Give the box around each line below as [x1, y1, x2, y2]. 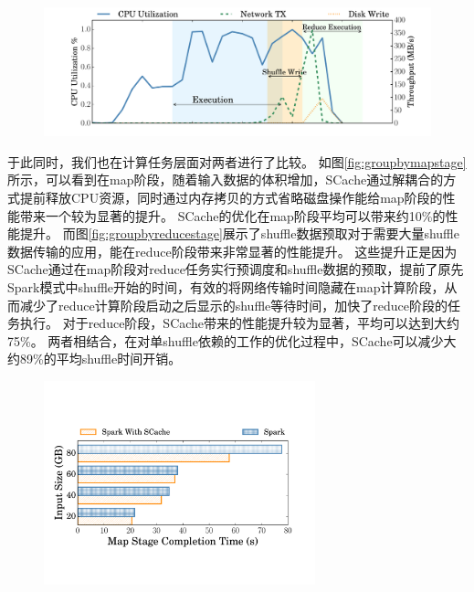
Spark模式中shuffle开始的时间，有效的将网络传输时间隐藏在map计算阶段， [7, 277, 445, 296]
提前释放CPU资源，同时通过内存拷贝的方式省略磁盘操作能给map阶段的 [19, 187, 443, 206]
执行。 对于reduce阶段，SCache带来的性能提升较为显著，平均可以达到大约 [19, 313, 460, 333]
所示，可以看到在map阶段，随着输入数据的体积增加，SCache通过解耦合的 [7, 170, 444, 189]
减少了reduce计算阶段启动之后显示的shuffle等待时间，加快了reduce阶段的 [19, 295, 448, 314]
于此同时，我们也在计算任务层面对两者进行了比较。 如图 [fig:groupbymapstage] [7, 152, 467, 171]
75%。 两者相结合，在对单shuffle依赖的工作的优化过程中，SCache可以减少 [7, 331, 444, 350]
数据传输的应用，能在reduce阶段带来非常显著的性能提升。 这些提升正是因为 [7, 241, 458, 260]
